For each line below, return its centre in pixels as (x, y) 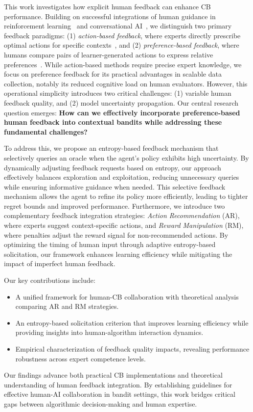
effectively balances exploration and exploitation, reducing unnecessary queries (122, 177)
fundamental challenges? (46, 131)
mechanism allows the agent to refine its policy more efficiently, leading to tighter (126, 196)
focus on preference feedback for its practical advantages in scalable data (113, 74)
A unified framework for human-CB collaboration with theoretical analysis (127, 296)
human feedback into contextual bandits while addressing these (113, 122)
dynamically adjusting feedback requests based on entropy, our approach (113, 167)
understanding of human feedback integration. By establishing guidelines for (118, 384)
